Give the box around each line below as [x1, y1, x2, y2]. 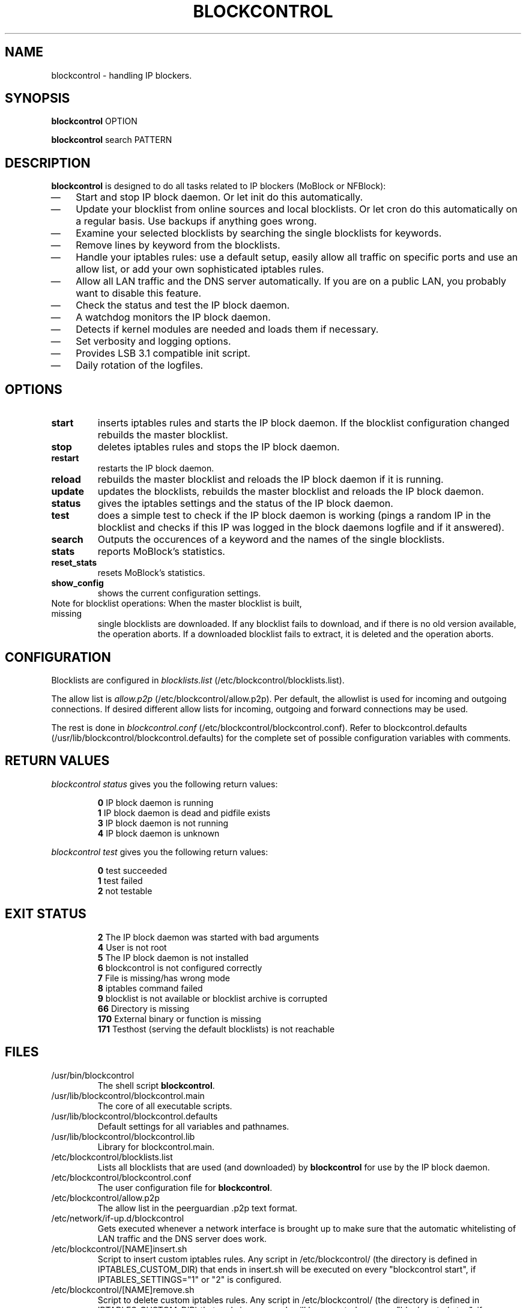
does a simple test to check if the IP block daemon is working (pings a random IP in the [97, 509, 491, 522]
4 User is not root [97, 942, 167, 952]
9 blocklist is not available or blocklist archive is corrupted [97, 993, 327, 1004]
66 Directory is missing [97, 1003, 190, 1014]
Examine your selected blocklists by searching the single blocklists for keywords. [76, 227, 442, 240]
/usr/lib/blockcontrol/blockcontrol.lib [51, 1131, 195, 1142]
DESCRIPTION [5, 155, 91, 171]
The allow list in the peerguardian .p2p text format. [97, 1202, 298, 1213]
